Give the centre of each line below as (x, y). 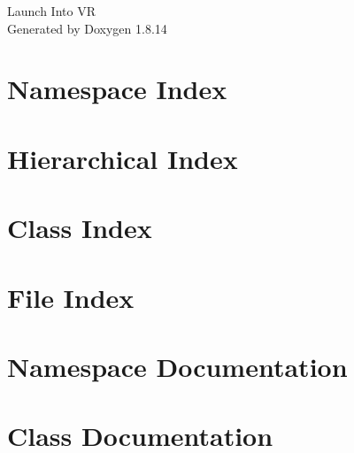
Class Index (80, 228)
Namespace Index (117, 89)
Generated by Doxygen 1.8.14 (87, 28)
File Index (71, 297)
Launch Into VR (51, 11)
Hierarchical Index (123, 158)
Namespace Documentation (177, 366)
